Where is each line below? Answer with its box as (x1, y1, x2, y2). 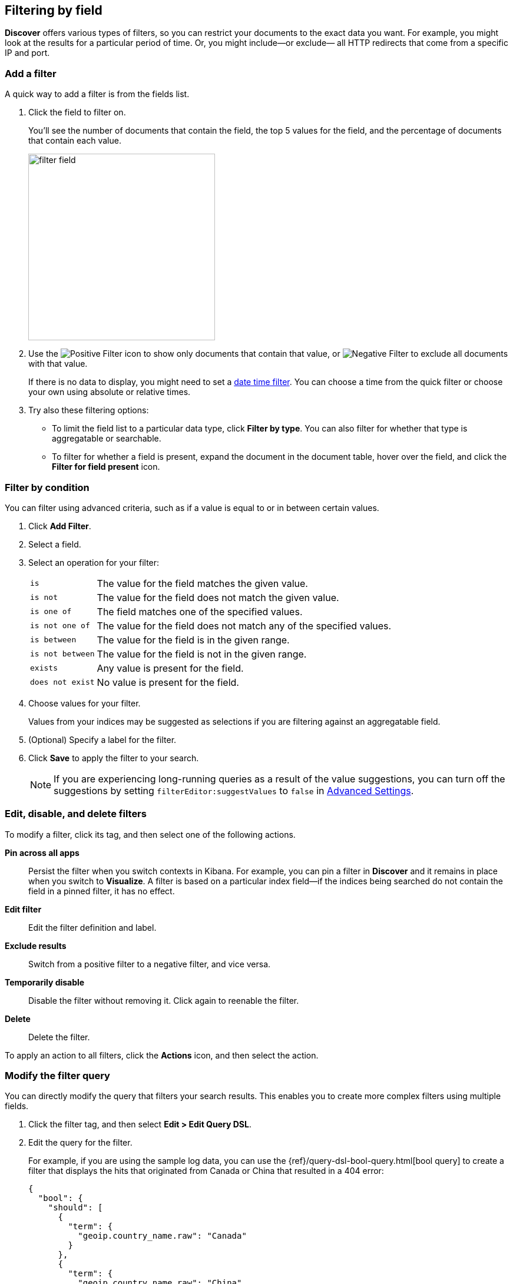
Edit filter (5, 904, 42, 914)
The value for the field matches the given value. (97, 577, 308, 589)
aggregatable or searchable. (52, 433, 161, 444)
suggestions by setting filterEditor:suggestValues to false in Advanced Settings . (54, 784, 414, 797)
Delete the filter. (28, 1031, 90, 1042)
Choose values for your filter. (28, 698, 141, 708)
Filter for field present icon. (52, 462, 160, 472)
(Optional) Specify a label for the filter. (28, 734, 177, 745)
